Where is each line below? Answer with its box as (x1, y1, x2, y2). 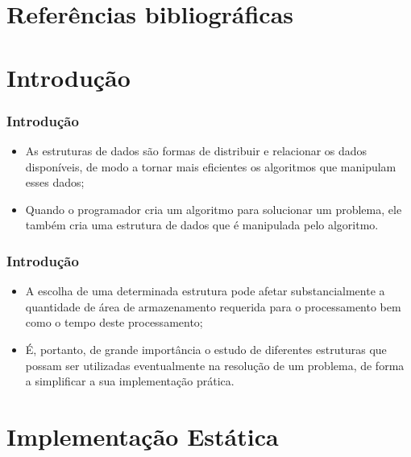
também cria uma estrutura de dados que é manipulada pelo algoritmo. (25, 216, 379, 233)
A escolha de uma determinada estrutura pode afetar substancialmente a (25, 282, 385, 299)
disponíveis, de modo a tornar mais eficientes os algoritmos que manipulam (25, 158, 396, 175)
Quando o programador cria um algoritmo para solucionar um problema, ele (25, 200, 402, 217)
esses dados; (25, 174, 85, 191)
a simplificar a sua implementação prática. (25, 373, 235, 389)
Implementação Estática (6, 419, 279, 452)
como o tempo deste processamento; (25, 314, 203, 331)
